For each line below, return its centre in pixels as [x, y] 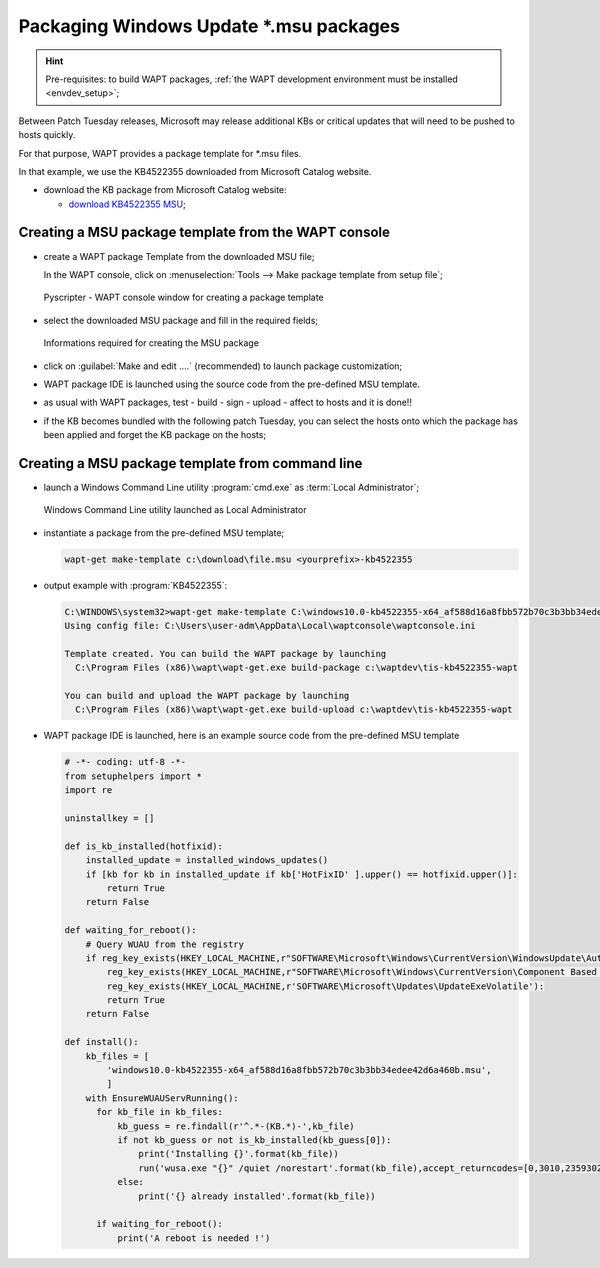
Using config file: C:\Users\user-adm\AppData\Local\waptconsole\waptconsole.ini [270, 626]
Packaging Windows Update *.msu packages [209, 26]
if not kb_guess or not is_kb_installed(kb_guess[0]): [254, 1139]
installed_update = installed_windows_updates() [207, 860]
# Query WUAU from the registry [165, 944]
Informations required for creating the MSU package [151, 343]
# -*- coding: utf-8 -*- [125, 762]
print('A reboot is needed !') [193, 1238]
